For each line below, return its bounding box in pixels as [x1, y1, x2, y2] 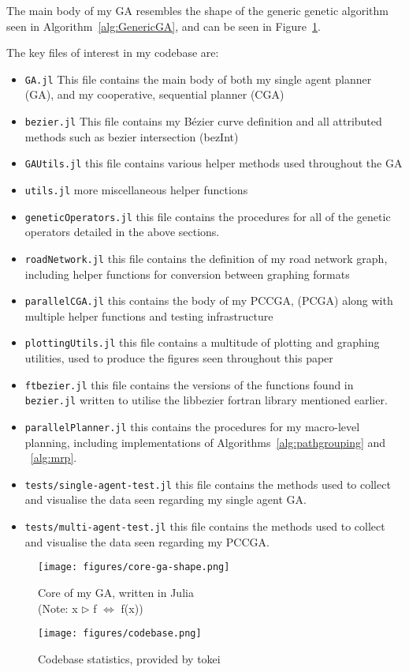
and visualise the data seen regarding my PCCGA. [24, 533, 270, 550]
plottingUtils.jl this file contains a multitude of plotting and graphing [24, 334, 380, 351]
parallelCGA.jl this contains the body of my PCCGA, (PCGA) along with [24, 292, 393, 309]
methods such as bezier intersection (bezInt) [24, 128, 239, 145]
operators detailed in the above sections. [24, 223, 220, 240]
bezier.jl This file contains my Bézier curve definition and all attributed [24, 113, 382, 130]
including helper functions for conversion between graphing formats [24, 265, 350, 282]
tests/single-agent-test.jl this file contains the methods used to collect [24, 475, 391, 492]
